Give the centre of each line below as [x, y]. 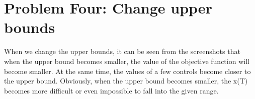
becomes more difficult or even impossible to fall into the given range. [111, 90]
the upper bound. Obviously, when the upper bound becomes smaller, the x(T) [126, 81]
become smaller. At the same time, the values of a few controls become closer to [127, 71]
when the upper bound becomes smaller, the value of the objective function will [127, 61]
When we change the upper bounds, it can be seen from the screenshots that [122, 51]
